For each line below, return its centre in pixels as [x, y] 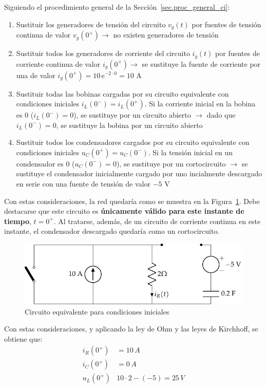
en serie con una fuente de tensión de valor [83, 184]
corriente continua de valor [58, 63]
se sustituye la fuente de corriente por [201, 63]
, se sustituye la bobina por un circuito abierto [129, 125]
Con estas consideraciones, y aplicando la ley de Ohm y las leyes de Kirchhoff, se [131, 329]
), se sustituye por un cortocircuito [171, 163]
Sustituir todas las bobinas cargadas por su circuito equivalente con [122, 93]
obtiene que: [23, 338]
